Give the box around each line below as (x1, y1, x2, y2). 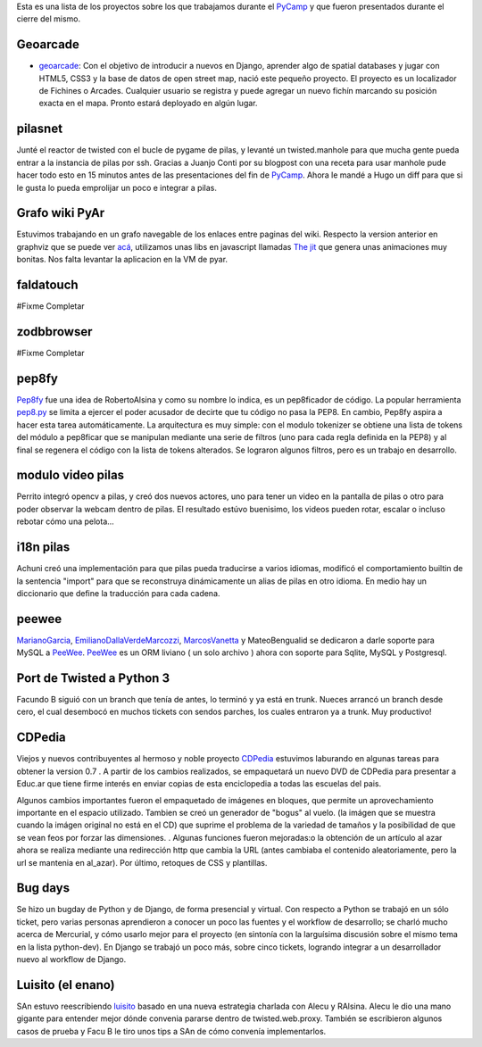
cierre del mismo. (16, 13, 80, 24)
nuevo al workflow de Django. (16, 953, 127, 964)
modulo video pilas (16, 468, 125, 483)
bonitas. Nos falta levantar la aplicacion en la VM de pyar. (16, 254, 228, 265)
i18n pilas (16, 540, 71, 555)
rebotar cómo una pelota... (16, 516, 115, 527)
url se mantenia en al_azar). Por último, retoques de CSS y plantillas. (16, 857, 268, 868)
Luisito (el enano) (16, 977, 115, 993)
